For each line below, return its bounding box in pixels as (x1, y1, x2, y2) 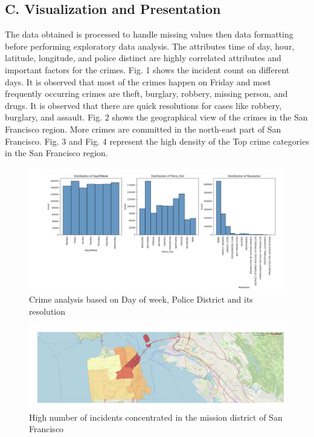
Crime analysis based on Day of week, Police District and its (29, 293, 253, 306)
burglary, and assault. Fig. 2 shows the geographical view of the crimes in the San (5, 111, 308, 123)
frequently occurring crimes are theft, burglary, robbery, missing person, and (5, 87, 288, 100)
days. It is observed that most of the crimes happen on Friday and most (5, 75, 271, 88)
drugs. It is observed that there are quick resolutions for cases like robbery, (5, 99, 282, 111)
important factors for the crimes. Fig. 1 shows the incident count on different (5, 63, 290, 76)
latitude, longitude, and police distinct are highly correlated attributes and (5, 51, 281, 64)
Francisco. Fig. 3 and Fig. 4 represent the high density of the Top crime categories (5, 134, 309, 147)
